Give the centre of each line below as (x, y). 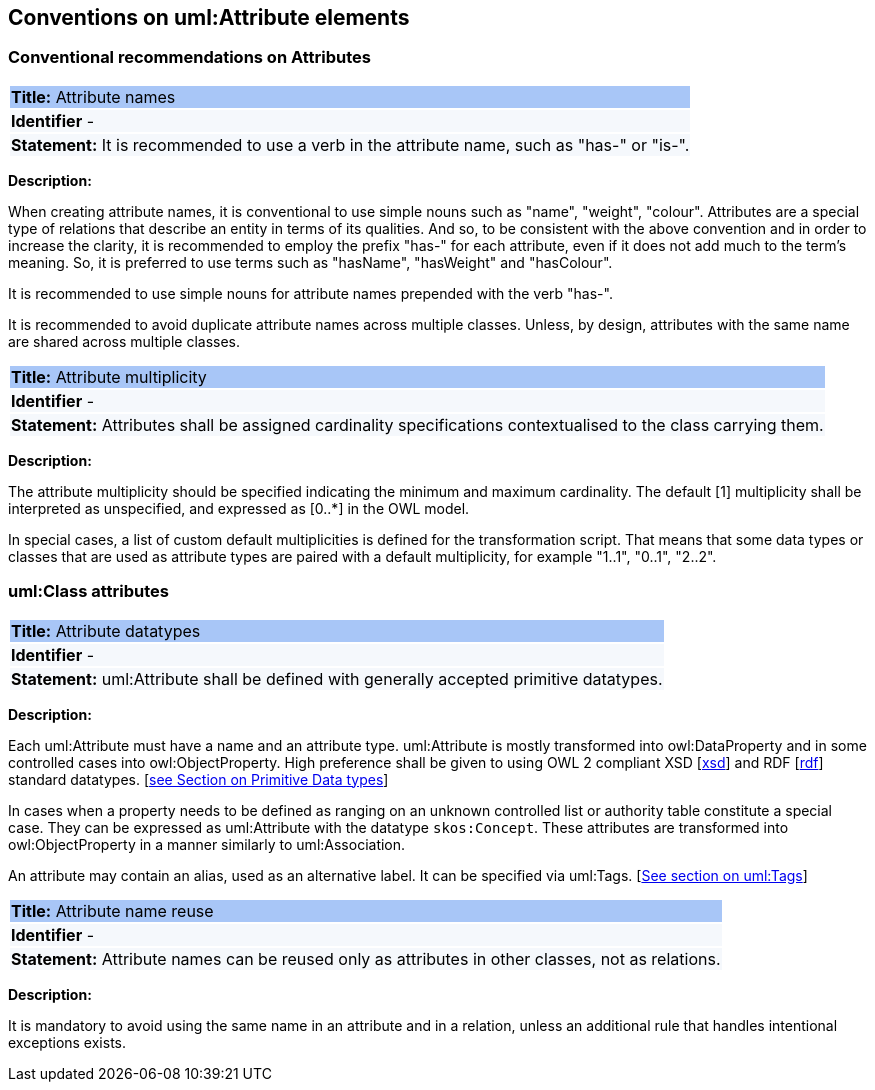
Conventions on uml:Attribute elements (209, 17)
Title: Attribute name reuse (112, 910)
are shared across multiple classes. (124, 341)
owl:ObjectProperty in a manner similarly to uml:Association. (207, 844)
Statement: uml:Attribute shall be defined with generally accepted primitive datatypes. (337, 678)
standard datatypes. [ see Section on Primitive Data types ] (198, 779)
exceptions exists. (67, 1042)
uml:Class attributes (88, 591)
